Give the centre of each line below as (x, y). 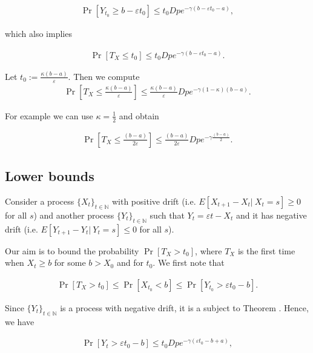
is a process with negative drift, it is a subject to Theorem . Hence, (184, 307)
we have (20, 321)
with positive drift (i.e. (154, 201)
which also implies (38, 34)
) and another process (74, 215)
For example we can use (49, 115)
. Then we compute (104, 76)
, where (209, 250)
